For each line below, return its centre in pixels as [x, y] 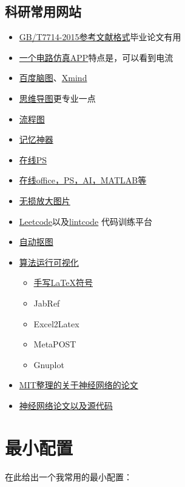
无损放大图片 [45, 200]
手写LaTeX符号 [63, 283]
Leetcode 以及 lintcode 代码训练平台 [86, 221]
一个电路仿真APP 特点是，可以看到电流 [96, 57]
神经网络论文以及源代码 [66, 405]
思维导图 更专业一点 [57, 98]
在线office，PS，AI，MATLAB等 [83, 180]
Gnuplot [49, 364]
